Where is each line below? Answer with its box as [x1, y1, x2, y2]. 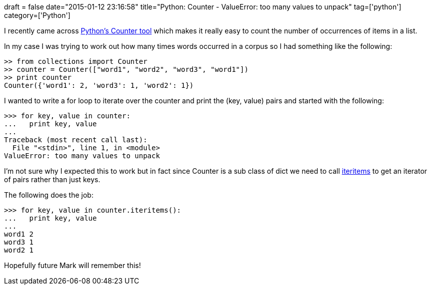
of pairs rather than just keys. [4, 175, 100, 184]
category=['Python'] [4, 11, 70, 19]
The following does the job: [4, 191, 93, 199]
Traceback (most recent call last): [4, 136, 147, 144]
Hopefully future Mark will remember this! [4, 261, 141, 270]
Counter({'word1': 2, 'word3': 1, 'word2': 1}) [4, 81, 194, 89]
